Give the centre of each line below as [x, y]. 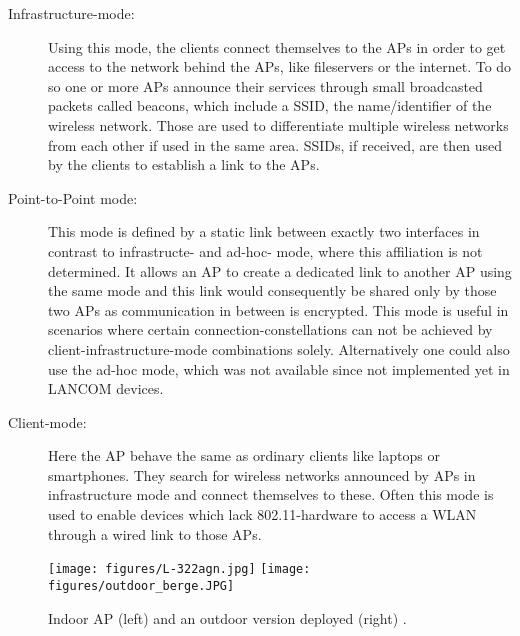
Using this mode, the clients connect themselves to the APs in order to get [277, 46]
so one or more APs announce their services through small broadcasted [265, 85]
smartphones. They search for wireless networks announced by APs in [262, 474]
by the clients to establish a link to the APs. [184, 164]
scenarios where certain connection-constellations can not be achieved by [270, 329]
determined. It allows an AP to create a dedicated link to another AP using [280, 270]
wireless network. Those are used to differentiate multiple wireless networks [278, 124]
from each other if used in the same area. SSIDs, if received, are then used [275, 144]
